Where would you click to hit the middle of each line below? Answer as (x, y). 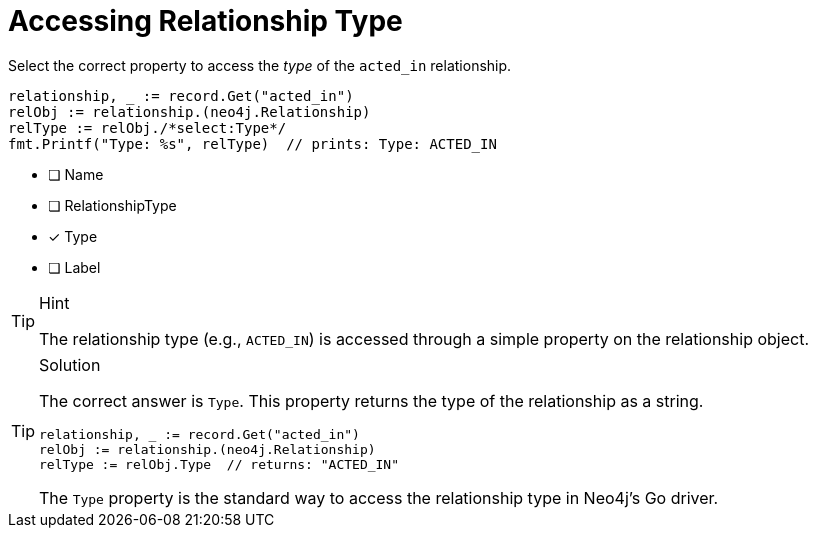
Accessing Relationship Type (205, 21)
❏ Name (76, 174)
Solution (70, 364)
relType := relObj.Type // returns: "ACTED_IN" (219, 464)
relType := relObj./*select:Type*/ (147, 127)
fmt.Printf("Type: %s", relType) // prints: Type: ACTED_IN (252, 143)
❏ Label (74, 267)
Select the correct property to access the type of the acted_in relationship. (260, 65)
